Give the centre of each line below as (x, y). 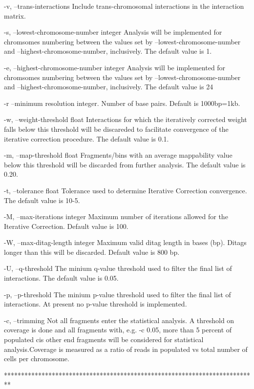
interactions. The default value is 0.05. (61, 278)
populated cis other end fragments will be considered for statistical (104, 339)
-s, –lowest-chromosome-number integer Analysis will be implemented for (113, 32)
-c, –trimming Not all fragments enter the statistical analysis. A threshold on (119, 320)
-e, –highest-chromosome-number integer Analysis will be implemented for (115, 67)
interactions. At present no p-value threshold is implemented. (95, 304)
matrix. (15, 15)
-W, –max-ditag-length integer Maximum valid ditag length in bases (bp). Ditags (125, 242)
